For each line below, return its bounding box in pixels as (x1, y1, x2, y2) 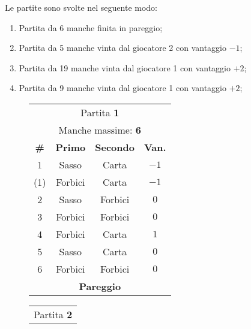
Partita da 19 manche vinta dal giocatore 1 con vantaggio (19, 61, 231, 74)
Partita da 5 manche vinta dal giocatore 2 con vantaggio (19, 41, 227, 54)
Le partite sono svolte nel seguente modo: (5, 1, 157, 13)
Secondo (95, 140, 135, 154)
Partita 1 (80, 105, 119, 119)
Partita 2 (34, 307, 73, 321)
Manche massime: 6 (58, 122, 141, 137)
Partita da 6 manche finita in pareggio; (19, 21, 163, 34)
